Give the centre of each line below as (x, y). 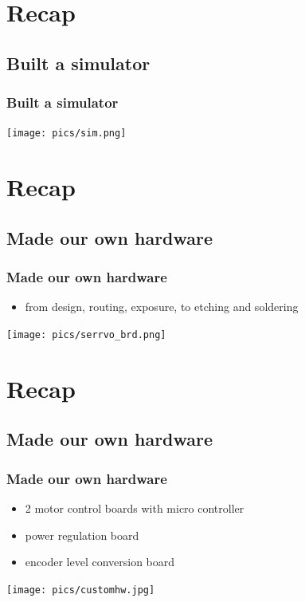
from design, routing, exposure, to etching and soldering (162, 307)
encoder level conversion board (100, 562)
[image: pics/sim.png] (66, 134)
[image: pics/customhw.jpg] (81, 590)
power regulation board (82, 535)
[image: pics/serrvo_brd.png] (86, 335)
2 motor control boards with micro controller (135, 508)
